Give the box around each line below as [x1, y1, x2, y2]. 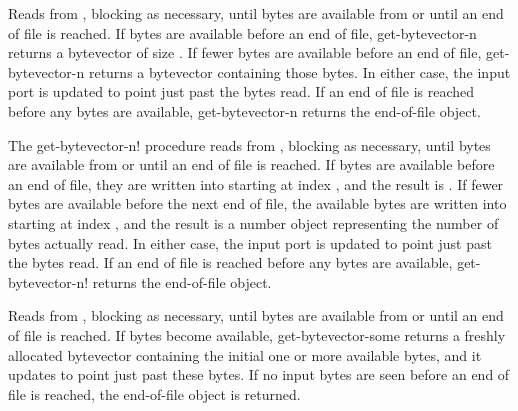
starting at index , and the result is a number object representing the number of [8, 212, 499, 233]
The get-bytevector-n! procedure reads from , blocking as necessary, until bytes [8, 134, 491, 155]
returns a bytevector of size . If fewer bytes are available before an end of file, [8, 42, 482, 63]
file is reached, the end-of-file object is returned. [8, 383, 301, 404]
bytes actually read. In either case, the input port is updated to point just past [8, 232, 492, 253]
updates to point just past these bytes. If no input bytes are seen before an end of [8, 364, 510, 385]
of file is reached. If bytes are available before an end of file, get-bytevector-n [8, 22, 477, 43]
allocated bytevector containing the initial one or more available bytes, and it [8, 344, 482, 365]
